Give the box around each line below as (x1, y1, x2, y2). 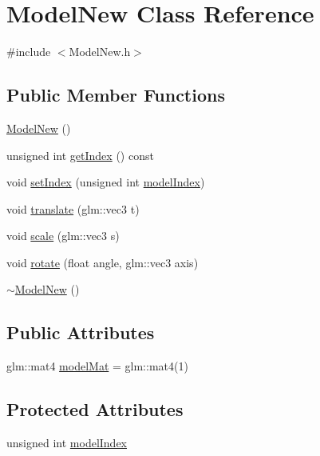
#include (6, 43, 51, 60)
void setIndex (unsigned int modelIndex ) (6, 174, 205, 190)
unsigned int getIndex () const (6, 146, 154, 163)
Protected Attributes (6, 397, 184, 422)
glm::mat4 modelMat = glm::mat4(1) (6, 358, 188, 374)
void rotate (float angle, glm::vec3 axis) (6, 254, 199, 270)
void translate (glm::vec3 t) (6, 200, 140, 217)
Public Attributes (6, 320, 155, 345)
